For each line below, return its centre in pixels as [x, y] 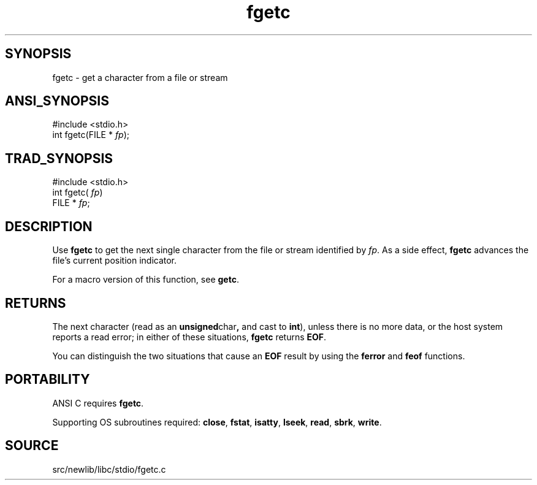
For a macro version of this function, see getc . [146, 280]
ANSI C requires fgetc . [98, 403]
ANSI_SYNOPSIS [57, 101]
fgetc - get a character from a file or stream [140, 77]
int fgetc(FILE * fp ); [91, 135]
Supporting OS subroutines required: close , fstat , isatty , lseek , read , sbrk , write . [217, 422]
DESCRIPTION [49, 226]
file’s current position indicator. [115, 261]
